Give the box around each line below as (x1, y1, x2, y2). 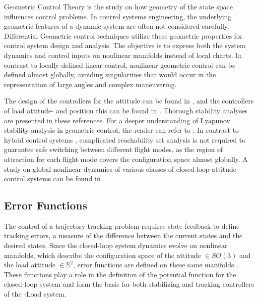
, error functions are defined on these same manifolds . (73, 259, 239, 270)
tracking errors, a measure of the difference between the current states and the (4, 230, 243, 241)
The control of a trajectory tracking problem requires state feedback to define (4, 220, 240, 231)
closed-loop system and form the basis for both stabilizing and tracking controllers (4, 279, 254, 289)
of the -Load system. (4, 289, 66, 299)
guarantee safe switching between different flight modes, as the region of (4, 144, 223, 154)
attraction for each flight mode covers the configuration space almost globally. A (4, 153, 248, 164)
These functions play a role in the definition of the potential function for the (4, 269, 236, 279)
